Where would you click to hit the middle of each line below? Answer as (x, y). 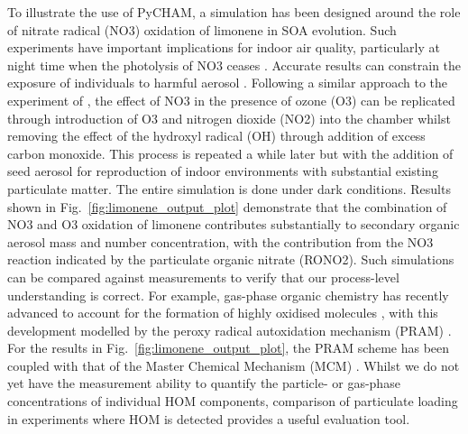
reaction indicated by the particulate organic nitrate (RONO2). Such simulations (231, 259)
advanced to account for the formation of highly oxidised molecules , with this (223, 313)
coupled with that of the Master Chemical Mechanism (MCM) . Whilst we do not (234, 365)
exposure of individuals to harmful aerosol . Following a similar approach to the (228, 83)
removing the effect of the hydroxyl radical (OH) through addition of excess (216, 136)
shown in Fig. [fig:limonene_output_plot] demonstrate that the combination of (227, 206)
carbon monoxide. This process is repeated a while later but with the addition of (230, 153)
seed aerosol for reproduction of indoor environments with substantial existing (223, 171)
